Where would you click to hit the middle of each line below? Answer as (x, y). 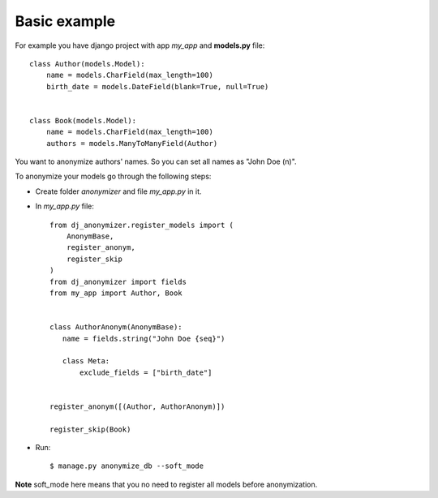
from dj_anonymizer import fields (118, 281)
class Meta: (86, 361)
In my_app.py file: (65, 206)
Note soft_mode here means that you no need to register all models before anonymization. (166, 484)
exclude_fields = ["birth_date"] (146, 372)
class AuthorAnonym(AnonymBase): (116, 327)
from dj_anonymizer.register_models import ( (142, 225)
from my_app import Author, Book (116, 293)
